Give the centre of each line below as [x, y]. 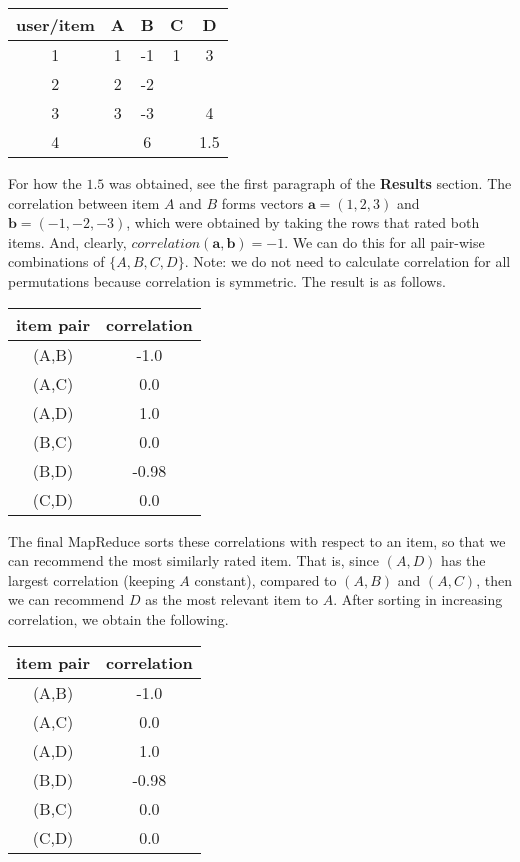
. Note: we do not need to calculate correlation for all [347, 261]
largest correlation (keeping [91, 579]
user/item [55, 24]
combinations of [56, 261]
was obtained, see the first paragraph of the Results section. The [310, 183]
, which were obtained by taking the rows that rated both [303, 222]
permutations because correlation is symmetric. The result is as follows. [227, 280]
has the [463, 560]
